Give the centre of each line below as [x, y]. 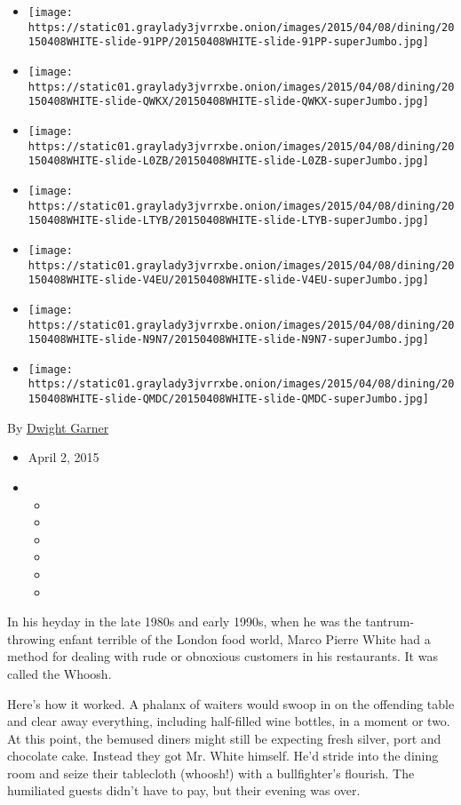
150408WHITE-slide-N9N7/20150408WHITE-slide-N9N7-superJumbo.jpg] [228, 340]
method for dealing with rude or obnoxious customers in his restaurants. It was [223, 656]
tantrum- [390, 622]
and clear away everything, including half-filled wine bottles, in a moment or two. [229, 721]
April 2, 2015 [64, 457]
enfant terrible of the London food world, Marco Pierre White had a [245, 638]
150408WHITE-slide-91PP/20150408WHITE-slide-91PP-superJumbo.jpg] [228, 42]
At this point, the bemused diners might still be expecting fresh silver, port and [224, 738]
